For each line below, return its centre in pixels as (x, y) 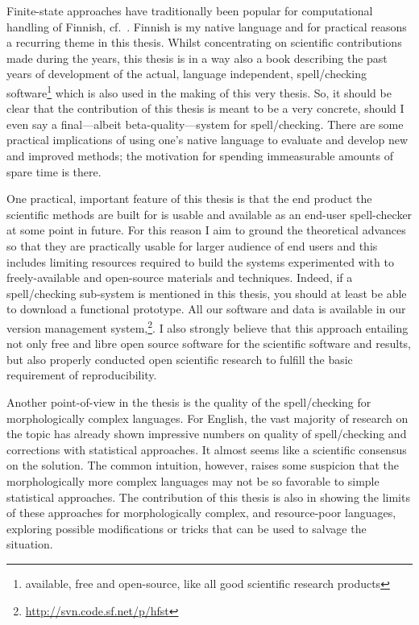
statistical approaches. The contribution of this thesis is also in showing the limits (208, 497)
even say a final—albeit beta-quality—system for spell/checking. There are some (205, 124)
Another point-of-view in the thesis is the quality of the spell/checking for (189, 401)
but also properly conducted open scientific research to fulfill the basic (180, 359)
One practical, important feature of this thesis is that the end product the (189, 199)
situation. (30, 544)
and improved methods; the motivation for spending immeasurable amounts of (200, 155)
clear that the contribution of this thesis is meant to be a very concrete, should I (205, 108)
